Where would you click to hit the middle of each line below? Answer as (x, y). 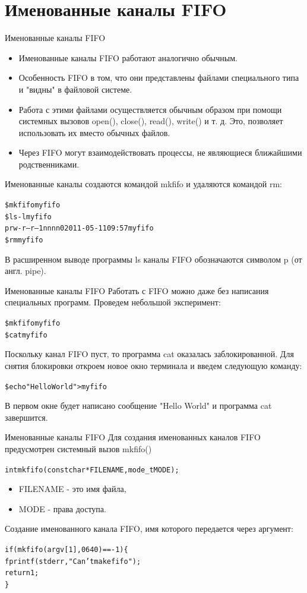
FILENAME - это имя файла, (72, 489)
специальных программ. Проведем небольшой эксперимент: (113, 302)
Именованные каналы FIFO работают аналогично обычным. (128, 57)
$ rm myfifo (24, 240)
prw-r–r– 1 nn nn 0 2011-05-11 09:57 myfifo (79, 228)
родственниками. (49, 164)
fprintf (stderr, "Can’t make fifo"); (73, 561)
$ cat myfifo (26, 335)
